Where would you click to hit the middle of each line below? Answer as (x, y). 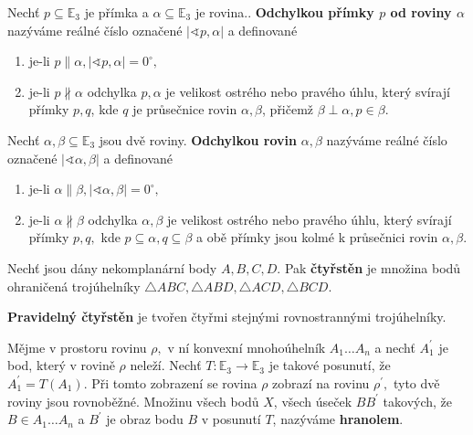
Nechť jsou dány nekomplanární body (112, 267)
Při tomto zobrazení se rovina (174, 382)
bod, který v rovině (61, 365)
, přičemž (288, 109)
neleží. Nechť (166, 365)
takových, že (418, 401)
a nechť (395, 347)
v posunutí (231, 419)
